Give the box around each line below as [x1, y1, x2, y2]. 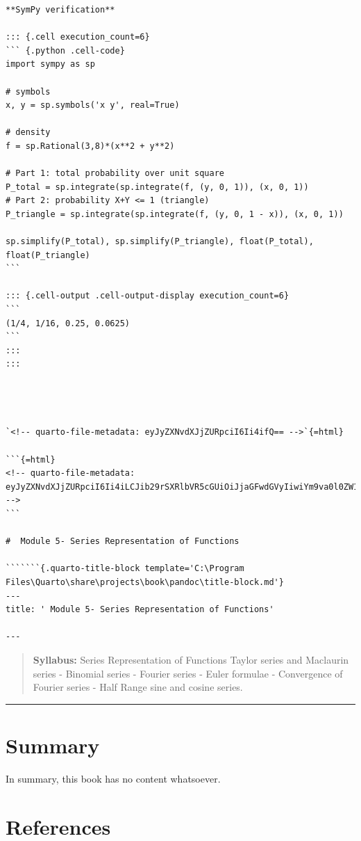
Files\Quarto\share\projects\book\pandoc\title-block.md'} [6, 577, 284, 587]
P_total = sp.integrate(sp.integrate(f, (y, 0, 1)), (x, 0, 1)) [6, 182, 309, 192]
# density [6, 127, 51, 138]
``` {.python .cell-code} [6, 45, 125, 56]
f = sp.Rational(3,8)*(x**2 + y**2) [6, 141, 175, 151]
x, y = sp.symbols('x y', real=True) [6, 100, 180, 111]
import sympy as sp [6, 59, 95, 70]
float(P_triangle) [6, 250, 90, 260]
